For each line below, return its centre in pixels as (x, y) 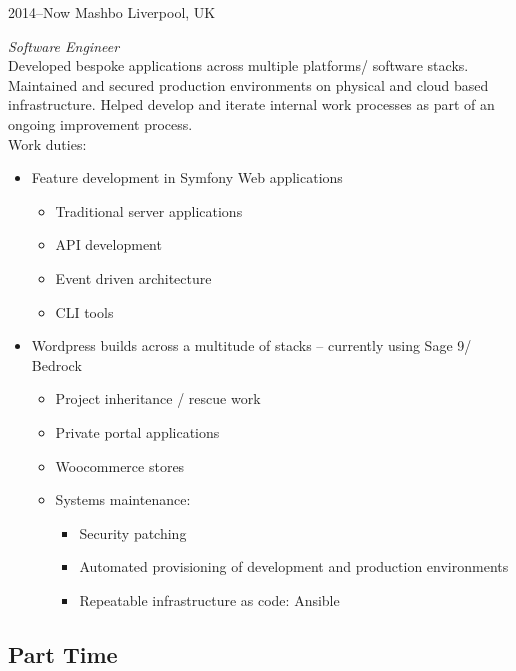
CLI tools (84, 311)
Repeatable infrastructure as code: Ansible (209, 599)
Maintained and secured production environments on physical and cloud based (248, 84)
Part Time (63, 653)
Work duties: (47, 143)
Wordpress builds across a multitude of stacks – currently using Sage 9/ (251, 345)
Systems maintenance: (123, 499)
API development (108, 244)
